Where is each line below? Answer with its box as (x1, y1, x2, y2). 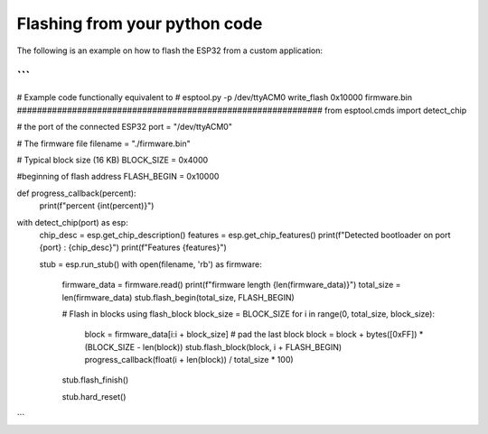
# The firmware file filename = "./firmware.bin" (16, 138, 191, 149)
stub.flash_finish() (61, 374, 129, 385)
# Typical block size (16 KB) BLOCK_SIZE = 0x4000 (16, 154, 209, 166)
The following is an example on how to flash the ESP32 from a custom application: (16, 45, 324, 56)
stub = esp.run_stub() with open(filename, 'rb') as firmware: (39, 258, 262, 270)
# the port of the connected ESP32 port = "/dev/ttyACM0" (16, 122, 232, 133)
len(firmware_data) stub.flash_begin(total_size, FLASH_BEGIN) (61, 291, 296, 302)
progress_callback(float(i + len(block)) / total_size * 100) (84, 355, 294, 365)
